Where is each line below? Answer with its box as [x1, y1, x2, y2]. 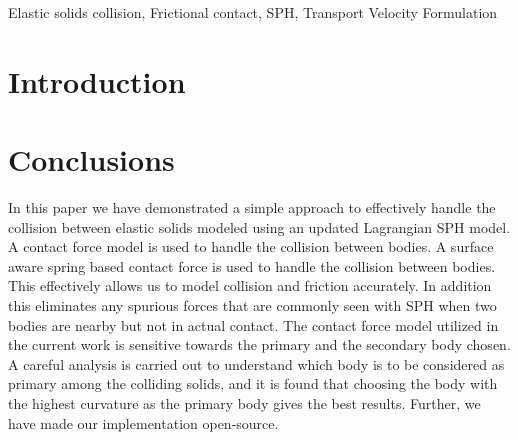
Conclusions [8, 139, 175, 180]
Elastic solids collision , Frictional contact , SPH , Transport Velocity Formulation [8, 2, 498, 22]
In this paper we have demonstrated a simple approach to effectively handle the [8, 197, 496, 218]
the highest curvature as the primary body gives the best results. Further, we [8, 393, 481, 414]
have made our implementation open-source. [8, 412, 279, 433]
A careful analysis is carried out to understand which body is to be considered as [8, 353, 505, 374]
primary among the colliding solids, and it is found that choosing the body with [8, 373, 498, 394]
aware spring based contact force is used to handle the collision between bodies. [8, 255, 496, 276]
